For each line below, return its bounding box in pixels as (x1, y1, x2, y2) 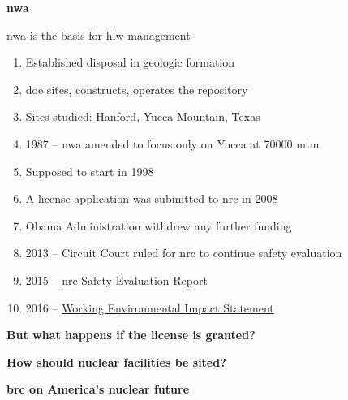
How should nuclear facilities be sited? (6, 353, 226, 370)
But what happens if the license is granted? (6, 326, 256, 343)
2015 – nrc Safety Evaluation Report (25, 271, 208, 288)
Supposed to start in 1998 (25, 162, 154, 179)
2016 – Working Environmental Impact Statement (25, 299, 274, 316)
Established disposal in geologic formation (25, 54, 235, 71)
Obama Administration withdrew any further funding (25, 217, 292, 234)
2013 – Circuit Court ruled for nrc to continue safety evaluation (25, 244, 342, 261)
